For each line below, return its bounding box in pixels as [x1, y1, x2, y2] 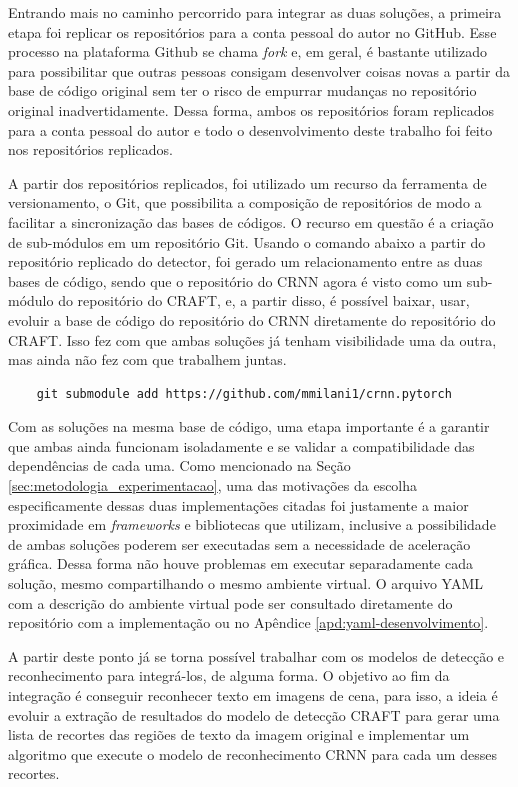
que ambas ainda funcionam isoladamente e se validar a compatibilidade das [8, 435, 475, 456]
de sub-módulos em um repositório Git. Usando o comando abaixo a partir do [8, 231, 486, 252]
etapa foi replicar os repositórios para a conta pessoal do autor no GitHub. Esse [8, 21, 497, 42]
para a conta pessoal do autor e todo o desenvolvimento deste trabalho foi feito [8, 119, 493, 140]
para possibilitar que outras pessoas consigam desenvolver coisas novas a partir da [8, 60, 510, 81]
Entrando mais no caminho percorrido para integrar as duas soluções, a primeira [8, 2, 502, 22]
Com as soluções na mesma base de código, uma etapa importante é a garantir [8, 416, 490, 437]
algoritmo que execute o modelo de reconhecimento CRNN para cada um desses [8, 743, 497, 764]
